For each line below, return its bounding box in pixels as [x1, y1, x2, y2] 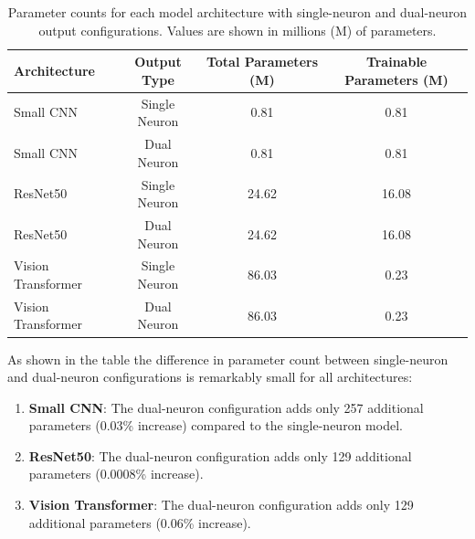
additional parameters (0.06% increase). [28, 513, 251, 532]
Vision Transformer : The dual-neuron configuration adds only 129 [28, 495, 414, 514]
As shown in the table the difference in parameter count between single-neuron [7, 349, 449, 368]
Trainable [365, 52, 427, 71]
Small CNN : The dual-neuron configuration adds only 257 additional [28, 397, 424, 417]
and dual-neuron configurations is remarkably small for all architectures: [7, 367, 413, 386]
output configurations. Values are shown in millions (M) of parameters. [38, 20, 437, 39]
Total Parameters [206, 52, 319, 71]
